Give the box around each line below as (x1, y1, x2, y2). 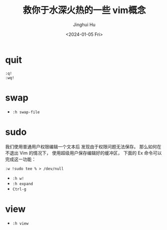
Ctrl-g (12, 187, 27, 192)
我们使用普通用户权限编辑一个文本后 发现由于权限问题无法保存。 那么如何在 (5, 143, 161, 149)
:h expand (12, 181, 34, 186)
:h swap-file (12, 109, 40, 115)
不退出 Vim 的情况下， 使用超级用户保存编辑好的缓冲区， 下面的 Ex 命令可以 (5, 149, 162, 156)
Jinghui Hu (73, 21, 96, 28)
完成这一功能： (5, 156, 36, 162)
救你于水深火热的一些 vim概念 (22, 5, 146, 16)
